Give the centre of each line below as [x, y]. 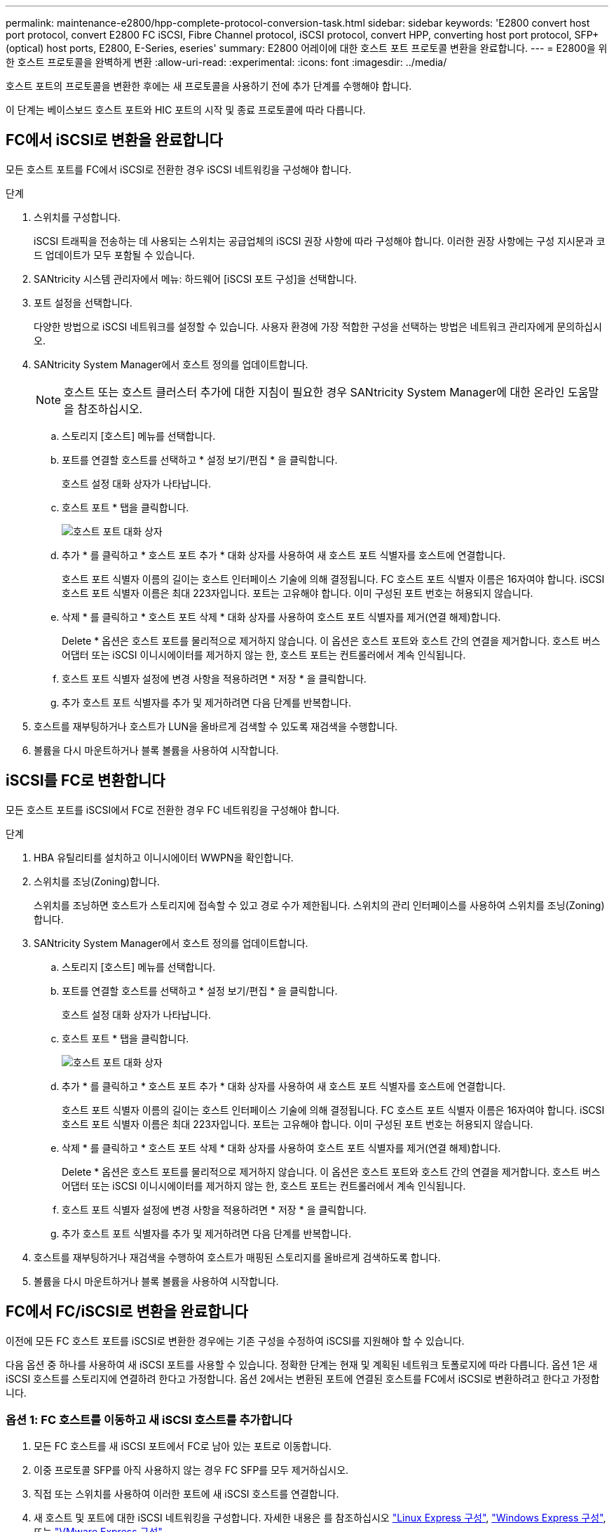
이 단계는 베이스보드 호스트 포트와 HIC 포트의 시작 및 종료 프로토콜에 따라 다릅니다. [186, 110]
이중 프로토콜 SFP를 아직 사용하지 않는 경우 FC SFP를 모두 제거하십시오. [191, 1470]
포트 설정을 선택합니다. [83, 302]
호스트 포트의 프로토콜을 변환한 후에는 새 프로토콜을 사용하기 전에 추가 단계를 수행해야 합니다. [209, 86]
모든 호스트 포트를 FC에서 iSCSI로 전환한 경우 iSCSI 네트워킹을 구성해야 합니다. [179, 169]
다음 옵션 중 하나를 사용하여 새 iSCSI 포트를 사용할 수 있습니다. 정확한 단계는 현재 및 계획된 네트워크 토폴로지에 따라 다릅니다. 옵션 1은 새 [302, 1364]
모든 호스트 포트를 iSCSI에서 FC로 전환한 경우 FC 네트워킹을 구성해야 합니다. [173, 809]
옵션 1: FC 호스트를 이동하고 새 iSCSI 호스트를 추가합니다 [149, 1419]
